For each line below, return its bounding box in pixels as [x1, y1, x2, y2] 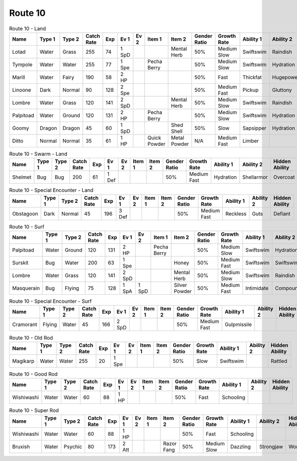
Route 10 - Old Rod [9, 334, 53, 341]
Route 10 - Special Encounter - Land [9, 187, 94, 194]
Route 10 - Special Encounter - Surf [9, 298, 92, 305]
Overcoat [273, 174, 295, 181]
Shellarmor [242, 174, 268, 181]
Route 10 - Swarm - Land [9, 150, 68, 157]
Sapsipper [243, 125, 267, 132]
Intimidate [245, 285, 269, 292]
